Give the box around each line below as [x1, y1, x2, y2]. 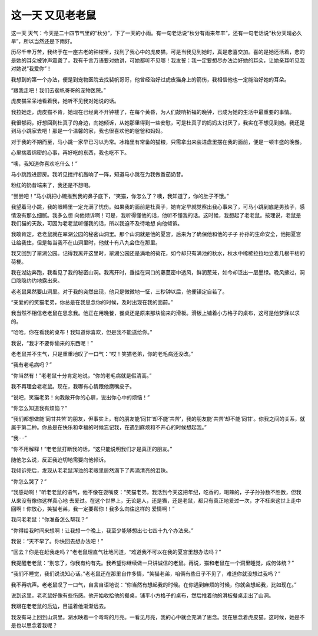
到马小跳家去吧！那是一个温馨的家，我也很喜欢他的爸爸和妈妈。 [11, 127, 166, 135]
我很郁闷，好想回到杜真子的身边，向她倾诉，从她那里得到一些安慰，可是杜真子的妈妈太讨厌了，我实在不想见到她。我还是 [11, 119, 305, 126]
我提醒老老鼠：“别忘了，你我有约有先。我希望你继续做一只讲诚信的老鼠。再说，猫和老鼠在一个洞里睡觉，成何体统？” [11, 559, 294, 566]
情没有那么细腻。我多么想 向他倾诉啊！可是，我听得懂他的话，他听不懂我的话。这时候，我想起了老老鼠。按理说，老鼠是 [11, 211, 302, 218]
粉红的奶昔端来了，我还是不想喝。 [11, 182, 94, 189]
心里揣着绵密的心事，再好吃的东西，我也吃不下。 [11, 149, 130, 156]
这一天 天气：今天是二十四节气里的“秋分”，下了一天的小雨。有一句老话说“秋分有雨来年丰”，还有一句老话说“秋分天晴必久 [11, 29, 303, 37]
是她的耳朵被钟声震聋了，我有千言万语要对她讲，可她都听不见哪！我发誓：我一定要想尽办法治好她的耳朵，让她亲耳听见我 [11, 57, 305, 64]
